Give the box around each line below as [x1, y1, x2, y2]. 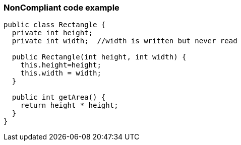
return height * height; [20, 101, 118, 110]
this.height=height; [20, 61, 101, 69]
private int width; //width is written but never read [12, 37, 237, 45]
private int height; [12, 29, 93, 37]
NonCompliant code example [4, 3, 119, 13]
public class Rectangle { [4, 21, 106, 29]
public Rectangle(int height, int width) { [12, 53, 187, 61]
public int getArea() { [12, 93, 106, 102]
